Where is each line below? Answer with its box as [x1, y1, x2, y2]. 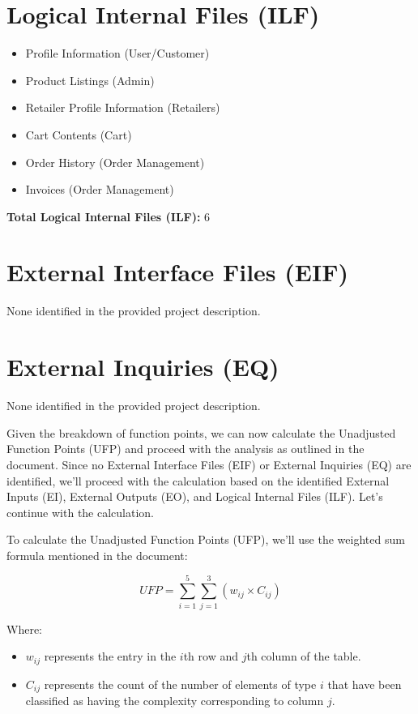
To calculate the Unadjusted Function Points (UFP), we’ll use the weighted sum [6, 531, 405, 548]
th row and [183, 648, 238, 665]
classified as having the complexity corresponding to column [25, 692, 324, 709]
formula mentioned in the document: [6, 546, 188, 563]
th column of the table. [246, 648, 361, 665]
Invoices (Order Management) [25, 181, 174, 198]
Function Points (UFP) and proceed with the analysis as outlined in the [6, 440, 365, 457]
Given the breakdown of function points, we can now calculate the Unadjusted [6, 424, 396, 441]
